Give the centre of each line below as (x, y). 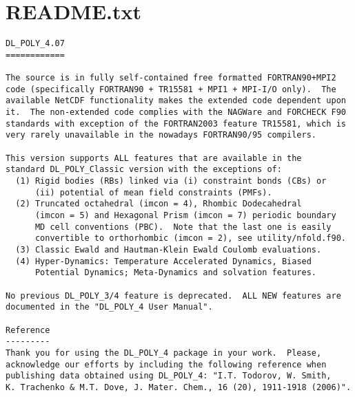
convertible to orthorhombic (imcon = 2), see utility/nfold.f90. (190, 238)
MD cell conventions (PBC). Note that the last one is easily (183, 227)
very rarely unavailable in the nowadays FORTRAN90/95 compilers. (161, 135)
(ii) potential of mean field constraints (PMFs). (153, 192)
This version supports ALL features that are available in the (154, 158)
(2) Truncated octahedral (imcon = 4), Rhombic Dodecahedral (159, 204)
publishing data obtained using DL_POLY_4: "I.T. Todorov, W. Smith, (169, 376)
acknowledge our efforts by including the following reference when (166, 364)
